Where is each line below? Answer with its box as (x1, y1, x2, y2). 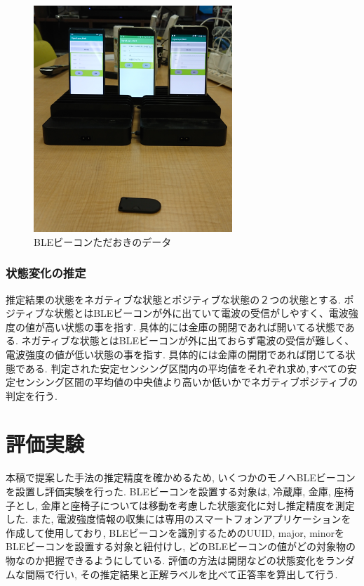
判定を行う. (6, 388, 58, 403)
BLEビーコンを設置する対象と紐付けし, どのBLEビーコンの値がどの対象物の (6, 539, 356, 554)
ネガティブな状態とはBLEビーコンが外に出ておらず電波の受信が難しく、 (21, 333, 355, 348)
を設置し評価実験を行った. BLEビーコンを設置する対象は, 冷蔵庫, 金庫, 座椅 (6, 484, 354, 499)
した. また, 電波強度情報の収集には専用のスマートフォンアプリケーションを (6, 512, 351, 526)
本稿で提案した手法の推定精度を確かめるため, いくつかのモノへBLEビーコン (6, 470, 356, 485)
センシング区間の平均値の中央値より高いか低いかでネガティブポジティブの (15, 375, 358, 389)
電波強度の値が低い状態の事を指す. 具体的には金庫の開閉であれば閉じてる (6, 346, 346, 361)
